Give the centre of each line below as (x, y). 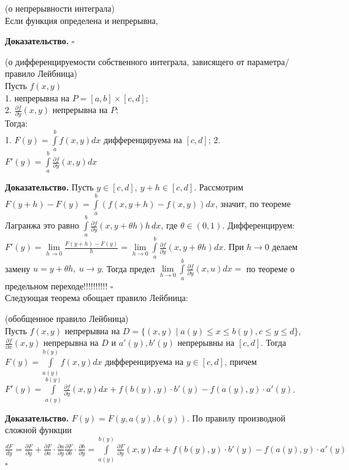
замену (18, 268)
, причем (240, 362)
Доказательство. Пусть (49, 187)
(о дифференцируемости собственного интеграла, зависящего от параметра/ (147, 61)
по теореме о (270, 268)
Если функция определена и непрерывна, (82, 20)
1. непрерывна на (37, 97)
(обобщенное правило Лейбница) (67, 318)
